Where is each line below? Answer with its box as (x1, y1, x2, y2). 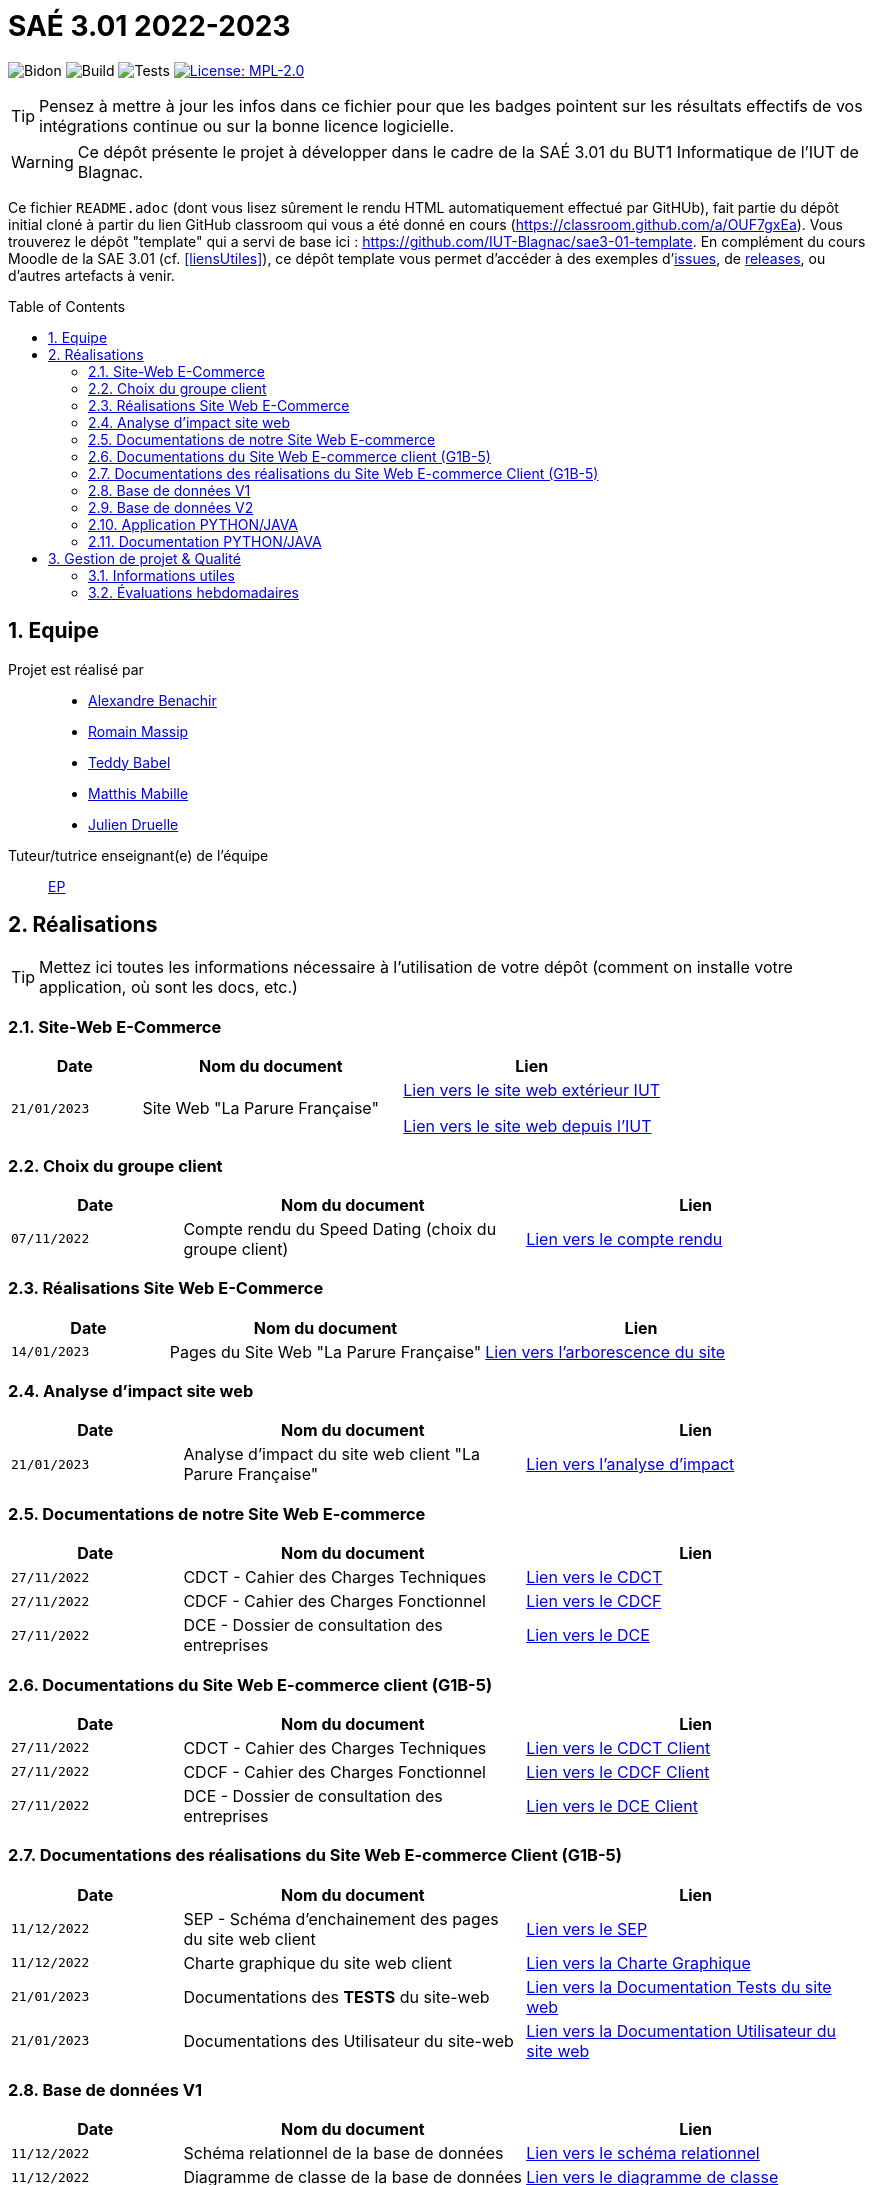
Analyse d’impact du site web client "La (183, 1444, 481, 1465)
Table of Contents (8, 297, 126, 315)
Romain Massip (88, 722, 189, 740)
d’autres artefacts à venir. (8, 266, 175, 284)
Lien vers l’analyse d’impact (526, 1454, 735, 1475)
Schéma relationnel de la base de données (183, 2143, 504, 2164)
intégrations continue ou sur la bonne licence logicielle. (39, 115, 454, 136)
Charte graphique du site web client (183, 1952, 453, 1973)
